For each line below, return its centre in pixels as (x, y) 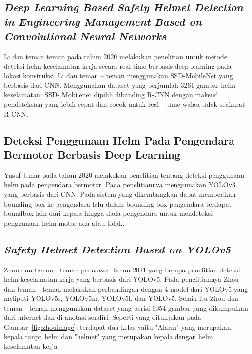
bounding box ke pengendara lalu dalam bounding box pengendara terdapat (118, 203)
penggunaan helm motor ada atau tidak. (64, 222)
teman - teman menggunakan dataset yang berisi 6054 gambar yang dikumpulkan (126, 307)
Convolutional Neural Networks (85, 36)
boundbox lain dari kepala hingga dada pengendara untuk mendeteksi (108, 213)
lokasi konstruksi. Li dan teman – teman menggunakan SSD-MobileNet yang (118, 75)
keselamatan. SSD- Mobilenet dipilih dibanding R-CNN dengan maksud (111, 94)
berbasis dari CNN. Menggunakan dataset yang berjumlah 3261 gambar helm (120, 85)
